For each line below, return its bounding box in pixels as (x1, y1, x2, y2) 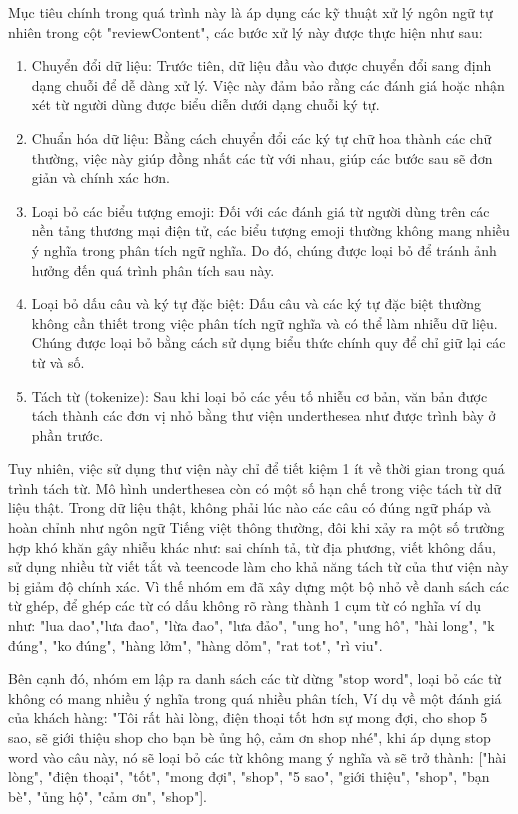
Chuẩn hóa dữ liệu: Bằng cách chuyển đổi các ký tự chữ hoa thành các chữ (31, 127, 492, 148)
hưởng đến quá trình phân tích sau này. (31, 259, 275, 280)
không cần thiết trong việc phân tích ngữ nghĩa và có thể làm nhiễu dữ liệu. (31, 312, 498, 333)
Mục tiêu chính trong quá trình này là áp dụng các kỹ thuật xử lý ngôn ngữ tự (8, 2, 493, 22)
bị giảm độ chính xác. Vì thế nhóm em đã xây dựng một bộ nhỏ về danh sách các (8, 575, 509, 596)
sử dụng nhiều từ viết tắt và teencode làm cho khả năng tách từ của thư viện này (8, 556, 509, 577)
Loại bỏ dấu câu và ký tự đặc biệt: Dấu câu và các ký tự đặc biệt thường (31, 293, 481, 314)
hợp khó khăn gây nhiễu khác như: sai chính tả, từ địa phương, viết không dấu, (8, 536, 496, 557)
